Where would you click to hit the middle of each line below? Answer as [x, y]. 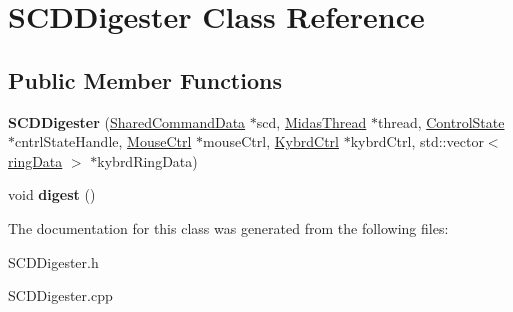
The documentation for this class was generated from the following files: [228, 227]
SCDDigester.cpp [60, 295]
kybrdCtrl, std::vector [417, 141]
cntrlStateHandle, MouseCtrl [103, 141]
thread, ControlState [441, 121]
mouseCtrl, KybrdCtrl [271, 141]
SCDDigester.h [53, 261]
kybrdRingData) [147, 160]
